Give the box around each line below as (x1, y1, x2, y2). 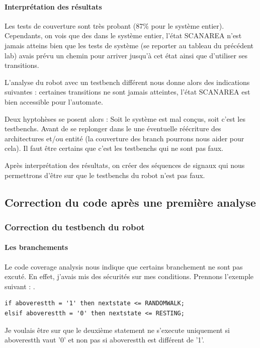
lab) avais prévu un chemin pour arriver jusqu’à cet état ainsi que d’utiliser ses (5, 50, 247, 60)
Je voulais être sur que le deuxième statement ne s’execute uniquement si (5, 324, 230, 335)
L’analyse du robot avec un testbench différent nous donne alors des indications (5, 76, 250, 87)
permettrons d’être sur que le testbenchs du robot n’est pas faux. (5, 169, 205, 180)
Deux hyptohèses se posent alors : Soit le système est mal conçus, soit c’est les (5, 113, 245, 124)
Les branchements (5, 242, 68, 252)
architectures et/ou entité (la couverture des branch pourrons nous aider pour (5, 133, 244, 143)
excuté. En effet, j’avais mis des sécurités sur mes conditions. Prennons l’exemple (5, 271, 254, 282)
